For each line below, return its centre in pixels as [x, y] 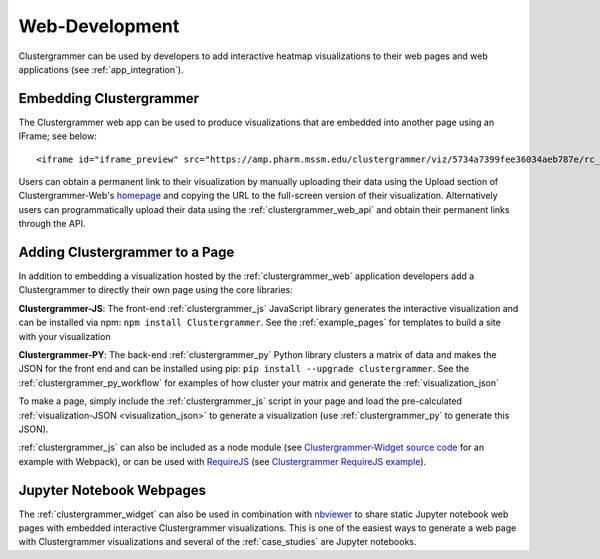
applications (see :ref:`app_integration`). [101, 69]
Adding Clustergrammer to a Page [126, 252]
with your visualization [64, 336]
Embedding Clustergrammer [109, 98]
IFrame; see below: [57, 136]
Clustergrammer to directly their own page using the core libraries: [156, 290]
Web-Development [99, 26]
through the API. [52, 224]
